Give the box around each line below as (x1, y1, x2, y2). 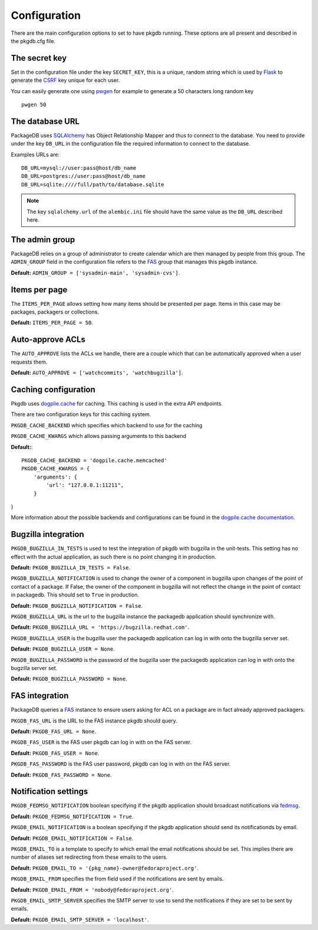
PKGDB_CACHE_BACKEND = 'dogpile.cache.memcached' (21, 457, 168, 464)
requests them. (11, 358, 48, 365)
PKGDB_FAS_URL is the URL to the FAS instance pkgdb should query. (11, 717, 178, 724)
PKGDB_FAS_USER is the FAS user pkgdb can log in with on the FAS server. (11, 738, 191, 746)
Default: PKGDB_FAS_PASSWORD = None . (11, 771, 112, 778)
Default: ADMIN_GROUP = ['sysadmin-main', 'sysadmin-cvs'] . (11, 269, 180, 276)
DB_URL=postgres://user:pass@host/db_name (21, 173, 146, 180)
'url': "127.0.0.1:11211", (46, 482, 124, 489)
